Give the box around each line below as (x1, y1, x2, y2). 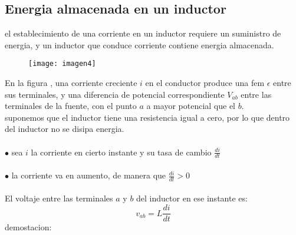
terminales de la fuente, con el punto (5, 100, 137, 112)
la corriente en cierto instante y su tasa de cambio (31, 145, 212, 158)
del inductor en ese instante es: (136, 192, 248, 204)
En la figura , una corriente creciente (5, 77, 137, 89)
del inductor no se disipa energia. (5, 123, 124, 135)
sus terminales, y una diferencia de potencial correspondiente (5, 88, 225, 100)
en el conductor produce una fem (145, 77, 265, 89)
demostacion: (5, 221, 52, 233)
